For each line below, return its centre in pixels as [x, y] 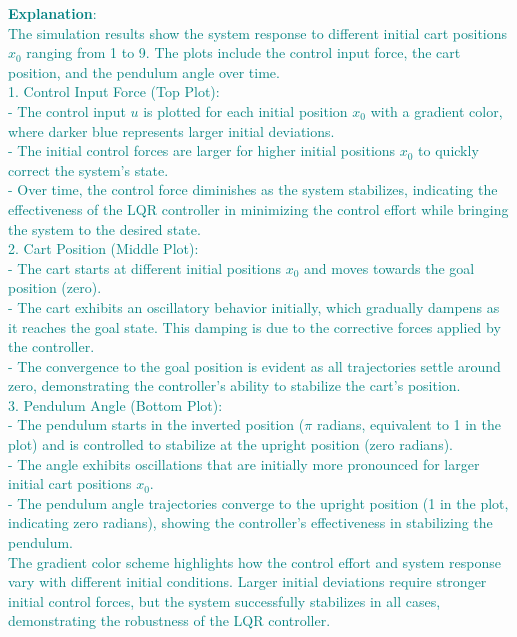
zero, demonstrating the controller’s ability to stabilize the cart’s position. [234, 385]
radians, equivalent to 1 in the [408, 424]
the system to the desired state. [104, 228]
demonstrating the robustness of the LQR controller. [169, 620]
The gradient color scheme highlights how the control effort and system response [254, 561]
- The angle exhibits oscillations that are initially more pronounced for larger [244, 463]
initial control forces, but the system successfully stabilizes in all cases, [224, 600]
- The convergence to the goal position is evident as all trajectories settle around [254, 365]
